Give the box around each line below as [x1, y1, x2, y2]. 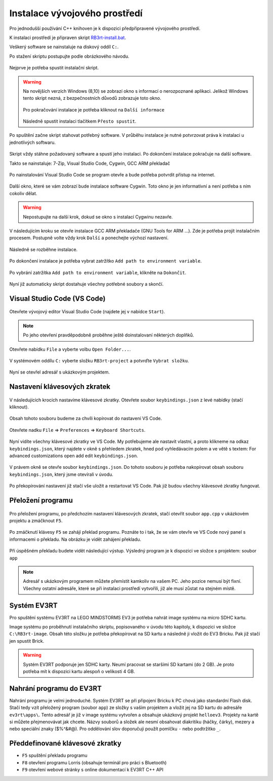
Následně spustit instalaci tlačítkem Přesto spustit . [23, 118, 136, 124]
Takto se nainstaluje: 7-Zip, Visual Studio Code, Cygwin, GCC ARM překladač [9, 160, 170, 166]
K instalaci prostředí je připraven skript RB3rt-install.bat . [9, 34, 126, 41]
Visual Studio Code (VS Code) [9, 294, 106, 303]
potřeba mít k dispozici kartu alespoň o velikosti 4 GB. [23, 668, 135, 674]
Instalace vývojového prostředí [9, 8, 143, 19]
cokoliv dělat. [9, 190, 37, 196]
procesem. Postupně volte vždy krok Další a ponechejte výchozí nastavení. [9, 235, 169, 241]
